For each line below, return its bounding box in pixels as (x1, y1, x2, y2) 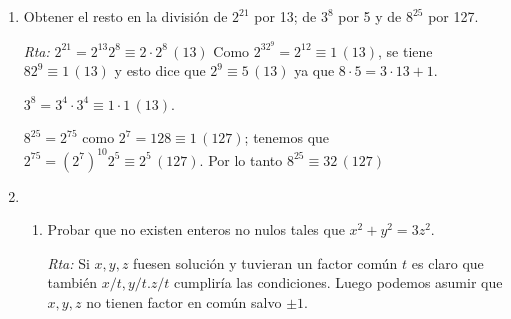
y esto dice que (114, 60, 206, 81)
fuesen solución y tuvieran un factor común (133, 252, 398, 273)
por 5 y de (338, 6, 402, 26)
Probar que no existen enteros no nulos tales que (47, 219, 345, 240)
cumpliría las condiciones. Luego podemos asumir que (174, 272, 503, 293)
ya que (294, 60, 335, 81)
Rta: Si (47, 252, 90, 273)
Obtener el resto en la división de (23, 6, 228, 26)
